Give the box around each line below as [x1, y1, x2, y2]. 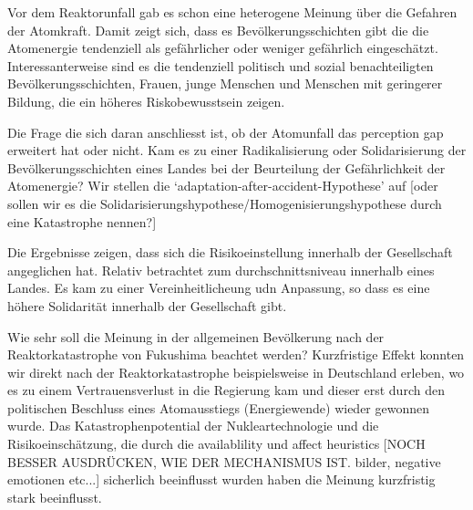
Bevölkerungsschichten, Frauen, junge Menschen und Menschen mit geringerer [7, 74, 443, 93]
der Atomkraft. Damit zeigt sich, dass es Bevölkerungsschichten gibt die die [7, 20, 429, 39]
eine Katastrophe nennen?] [7, 212, 157, 231]
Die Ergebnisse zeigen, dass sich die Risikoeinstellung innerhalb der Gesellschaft [7, 243, 453, 262]
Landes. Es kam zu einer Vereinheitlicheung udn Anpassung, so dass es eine [7, 278, 430, 297]
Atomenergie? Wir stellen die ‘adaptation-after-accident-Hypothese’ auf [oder [7, 176, 438, 195]
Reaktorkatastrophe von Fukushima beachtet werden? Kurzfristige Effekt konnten [7, 345, 465, 364]
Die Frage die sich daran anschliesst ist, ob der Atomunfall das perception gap [7, 122, 444, 141]
